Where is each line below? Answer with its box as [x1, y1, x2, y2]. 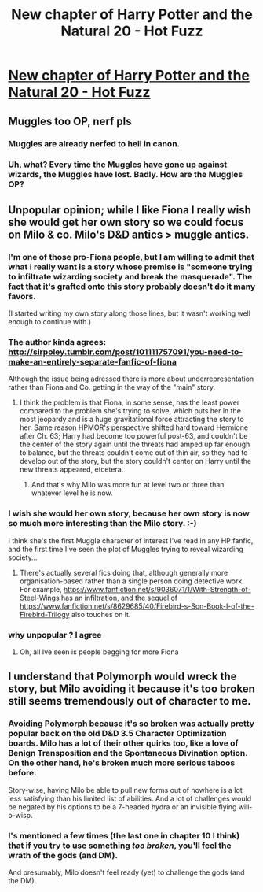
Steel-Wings [19, 593, 60, 602]
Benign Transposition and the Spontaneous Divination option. [8, 748, 248, 759]
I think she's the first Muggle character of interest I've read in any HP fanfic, [8, 535, 254, 545]
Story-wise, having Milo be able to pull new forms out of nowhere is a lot [8, 785, 243, 794]
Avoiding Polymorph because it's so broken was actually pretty [8, 718, 255, 729]
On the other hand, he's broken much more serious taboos [8, 757, 236, 768]
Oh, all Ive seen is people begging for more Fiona [19, 647, 179, 657]
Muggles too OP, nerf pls [8, 114, 132, 128]
